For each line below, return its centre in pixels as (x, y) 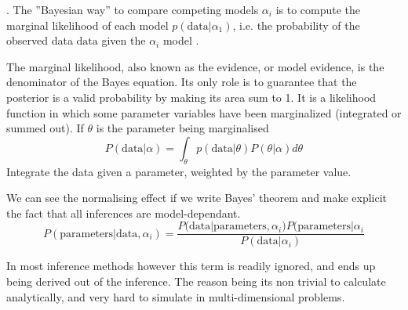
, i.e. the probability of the (296, 25)
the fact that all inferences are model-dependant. (124, 213)
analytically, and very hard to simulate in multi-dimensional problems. (176, 296)
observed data (40, 40)
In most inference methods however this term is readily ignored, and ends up (191, 266)
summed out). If (45, 128)
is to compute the (318, 9)
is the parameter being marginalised (182, 128)
